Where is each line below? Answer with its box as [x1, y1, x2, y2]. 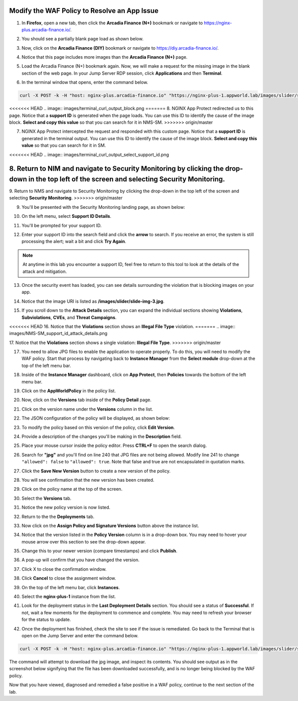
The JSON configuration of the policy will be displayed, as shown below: [21, 415, 170, 421]
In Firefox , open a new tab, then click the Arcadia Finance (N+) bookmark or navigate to [21, 20, 203, 26]
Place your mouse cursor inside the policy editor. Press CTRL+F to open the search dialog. [21, 442, 207, 448]
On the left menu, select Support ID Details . [21, 213, 112, 219]
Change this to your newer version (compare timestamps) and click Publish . [21, 548, 178, 554]
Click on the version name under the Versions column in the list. [21, 406, 153, 412]
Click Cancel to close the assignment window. [21, 575, 116, 581]
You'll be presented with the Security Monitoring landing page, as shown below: [21, 204, 186, 210]
